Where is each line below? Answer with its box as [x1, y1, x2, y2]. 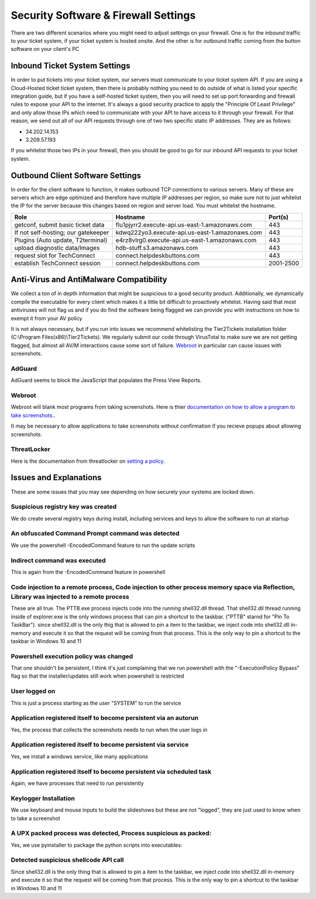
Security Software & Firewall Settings [11, 9, 196, 22]
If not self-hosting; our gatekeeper [14, 228, 109, 237]
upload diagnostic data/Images [14, 244, 100, 252]
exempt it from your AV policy [11, 315, 83, 322]
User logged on [11, 687, 56, 695]
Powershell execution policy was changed [11, 652, 133, 660]
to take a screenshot [11, 815, 61, 822]
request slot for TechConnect [14, 251, 95, 259]
